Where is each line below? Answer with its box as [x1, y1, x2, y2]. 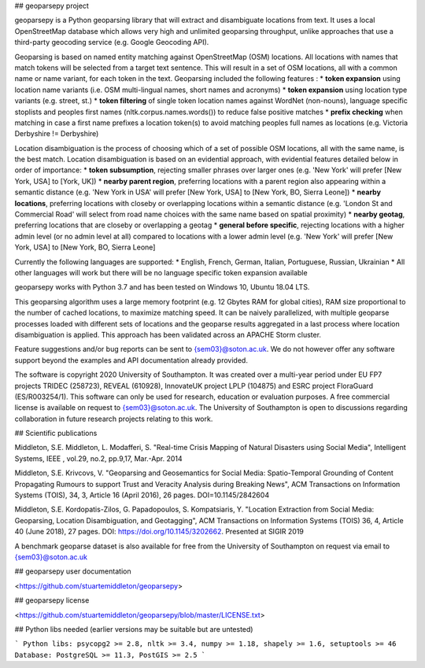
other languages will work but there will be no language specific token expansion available [14, 268, 308, 277]
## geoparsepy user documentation [14, 567, 131, 576]
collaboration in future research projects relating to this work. [14, 414, 213, 423]
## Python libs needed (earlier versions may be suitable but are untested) [14, 624, 253, 633]
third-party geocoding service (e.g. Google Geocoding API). [14, 38, 209, 47]
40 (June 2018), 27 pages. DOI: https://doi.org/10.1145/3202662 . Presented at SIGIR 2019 [14, 527, 305, 537]
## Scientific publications [14, 429, 98, 438]
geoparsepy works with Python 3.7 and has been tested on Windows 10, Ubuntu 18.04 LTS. [14, 282, 310, 292]
